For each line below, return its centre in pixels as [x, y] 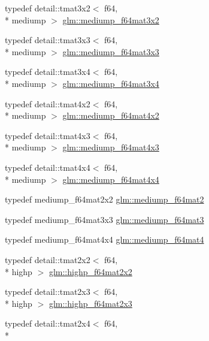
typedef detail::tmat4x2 [48, 103]
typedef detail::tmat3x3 [48, 40]
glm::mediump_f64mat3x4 [111, 83]
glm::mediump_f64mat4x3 [111, 147]
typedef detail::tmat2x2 [48, 259]
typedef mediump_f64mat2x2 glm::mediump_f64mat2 [104, 199]
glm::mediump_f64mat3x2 [111, 19]
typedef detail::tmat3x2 [48, 8]
